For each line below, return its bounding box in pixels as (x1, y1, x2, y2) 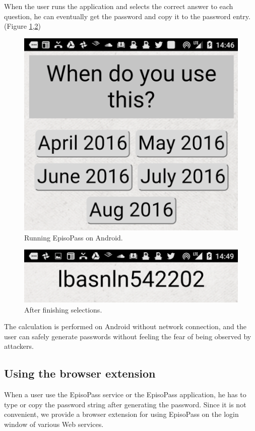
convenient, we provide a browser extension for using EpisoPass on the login (4, 409, 239, 419)
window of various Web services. (4, 418, 104, 429)
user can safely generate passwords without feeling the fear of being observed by (4, 331, 251, 341)
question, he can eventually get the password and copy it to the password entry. (4, 11, 250, 21)
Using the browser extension (4, 365, 156, 381)
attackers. (4, 341, 34, 351)
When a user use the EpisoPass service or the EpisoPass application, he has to (4, 389, 246, 400)
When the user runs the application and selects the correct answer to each (4, 1, 233, 11)
